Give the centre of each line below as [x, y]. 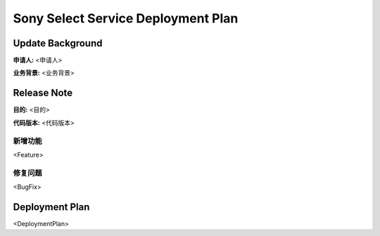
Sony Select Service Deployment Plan [126, 18]
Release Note [43, 93]
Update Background [58, 43]
